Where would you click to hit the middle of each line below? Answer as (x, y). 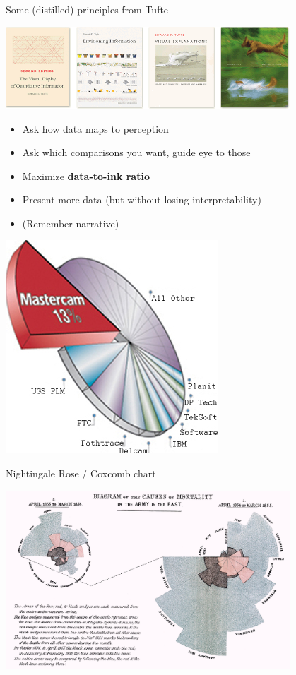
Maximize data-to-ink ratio (86, 175)
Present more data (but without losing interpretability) (142, 199)
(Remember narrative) (71, 223)
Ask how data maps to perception (95, 128)
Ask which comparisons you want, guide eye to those (136, 152)
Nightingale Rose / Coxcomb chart (81, 473)
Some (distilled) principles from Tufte (87, 9)
